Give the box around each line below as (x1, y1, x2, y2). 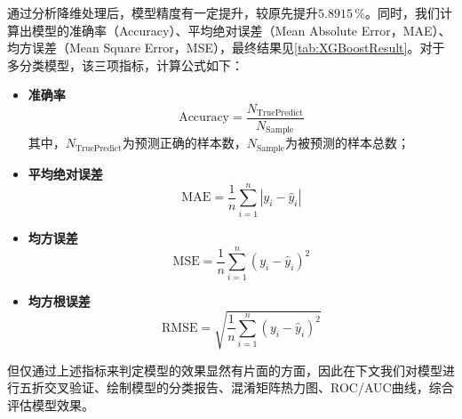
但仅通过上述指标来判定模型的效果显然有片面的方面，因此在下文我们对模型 (7, 360, 442, 379)
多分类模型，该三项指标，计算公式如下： (7, 55, 243, 74)
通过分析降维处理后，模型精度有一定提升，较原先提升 (7, 4, 318, 21)
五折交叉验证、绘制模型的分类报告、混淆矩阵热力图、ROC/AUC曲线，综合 (19, 378, 454, 397)
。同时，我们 (364, 4, 440, 21)
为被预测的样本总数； (284, 133, 410, 152)
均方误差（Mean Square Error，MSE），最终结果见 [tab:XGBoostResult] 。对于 (7, 38, 445, 57)
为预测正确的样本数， (122, 133, 247, 152)
